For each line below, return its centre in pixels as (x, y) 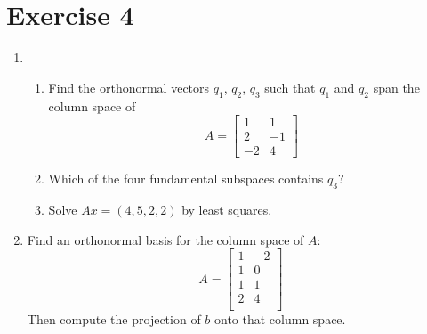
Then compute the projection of (114, 319)
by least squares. (227, 209)
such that (290, 87)
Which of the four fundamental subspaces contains (186, 179)
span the (396, 87)
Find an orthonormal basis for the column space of (165, 239)
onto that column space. (280, 319)
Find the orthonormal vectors (129, 87)
